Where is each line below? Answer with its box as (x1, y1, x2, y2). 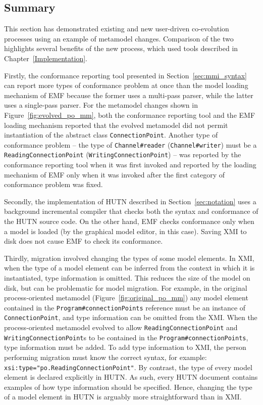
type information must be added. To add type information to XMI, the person (4, 342, 246, 352)
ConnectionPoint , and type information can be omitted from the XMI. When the (4, 312, 257, 323)
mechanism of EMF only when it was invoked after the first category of (4, 169, 225, 179)
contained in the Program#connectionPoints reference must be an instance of (4, 302, 246, 312)
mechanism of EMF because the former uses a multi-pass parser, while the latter (4, 89, 253, 100)
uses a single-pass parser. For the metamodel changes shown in (4, 100, 198, 110)
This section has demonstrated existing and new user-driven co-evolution (4, 23, 229, 34)
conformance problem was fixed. (4, 179, 103, 190)
